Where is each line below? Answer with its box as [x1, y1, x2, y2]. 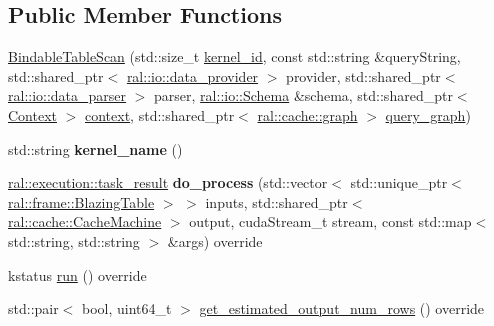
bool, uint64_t [82, 298, 172, 319]
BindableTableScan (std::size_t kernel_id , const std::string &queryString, [8, 46, 461, 67]
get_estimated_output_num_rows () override [199, 298, 485, 319]
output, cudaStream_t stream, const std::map [189, 211, 472, 232]
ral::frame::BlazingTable [8, 191, 155, 212]
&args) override [167, 230, 263, 251]
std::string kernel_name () [8, 138, 183, 159]
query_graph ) [385, 104, 471, 125]
